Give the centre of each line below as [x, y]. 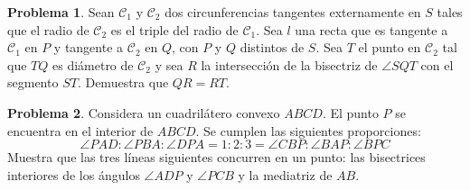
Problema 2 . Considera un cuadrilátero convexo [144, 112]
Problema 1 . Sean [61, 12]
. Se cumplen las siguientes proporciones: [308, 130]
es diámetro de [93, 64]
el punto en [390, 47]
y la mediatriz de [285, 174]
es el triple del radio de [174, 29]
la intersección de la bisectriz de [289, 64]
